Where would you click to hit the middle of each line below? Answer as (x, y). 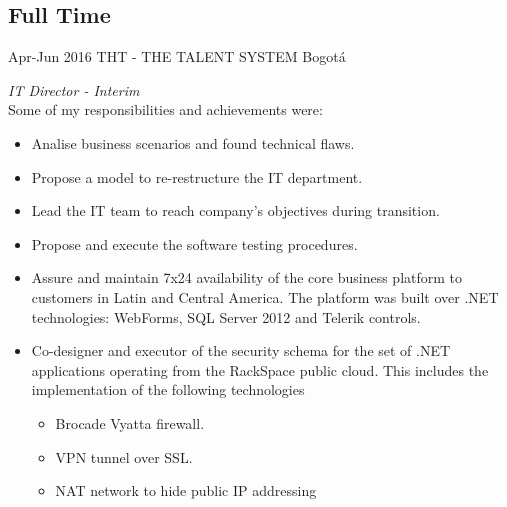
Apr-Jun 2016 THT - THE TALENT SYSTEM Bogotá (177, 56)
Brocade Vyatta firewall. (130, 422)
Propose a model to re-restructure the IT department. (197, 176)
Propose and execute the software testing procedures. (194, 243)
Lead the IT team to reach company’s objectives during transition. (235, 210)
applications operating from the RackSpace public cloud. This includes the (260, 369)
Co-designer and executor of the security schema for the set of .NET (241, 350)
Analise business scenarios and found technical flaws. (193, 142)
